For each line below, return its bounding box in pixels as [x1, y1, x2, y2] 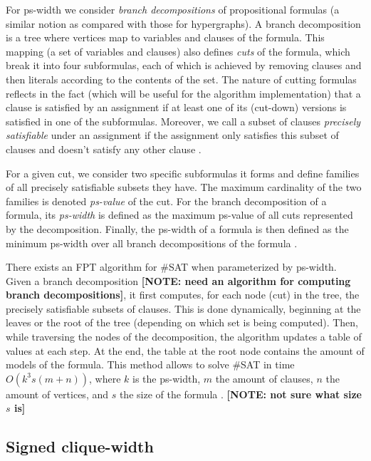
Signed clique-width [6, 435, 154, 457]
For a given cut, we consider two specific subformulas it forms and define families [6, 165, 360, 180]
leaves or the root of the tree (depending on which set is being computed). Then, [6, 315, 358, 330]
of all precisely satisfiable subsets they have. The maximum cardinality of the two [6, 180, 362, 195]
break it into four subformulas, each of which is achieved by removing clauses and [6, 58, 362, 73]
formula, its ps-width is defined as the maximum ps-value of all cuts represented [6, 207, 353, 222]
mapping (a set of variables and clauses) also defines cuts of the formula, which [6, 43, 350, 58]
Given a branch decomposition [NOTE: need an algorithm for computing [6, 273, 351, 288]
